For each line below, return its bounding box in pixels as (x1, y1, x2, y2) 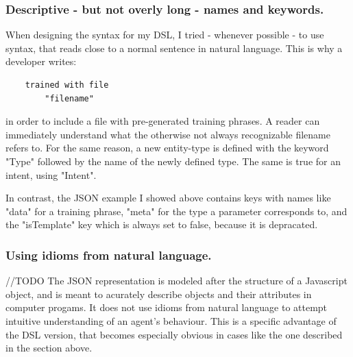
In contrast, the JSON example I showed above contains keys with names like (5, 190, 331, 205)
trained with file (25, 80, 109, 90)
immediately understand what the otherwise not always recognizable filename (5, 127, 330, 141)
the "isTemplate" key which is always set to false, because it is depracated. (5, 217, 318, 232)
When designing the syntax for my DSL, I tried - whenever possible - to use (5, 27, 324, 42)
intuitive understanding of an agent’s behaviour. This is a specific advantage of (5, 313, 337, 328)
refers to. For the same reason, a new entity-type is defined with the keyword (5, 140, 329, 155)
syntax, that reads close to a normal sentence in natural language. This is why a (5, 40, 343, 55)
